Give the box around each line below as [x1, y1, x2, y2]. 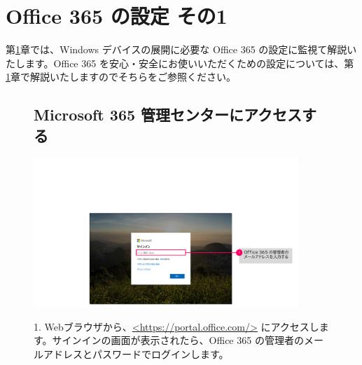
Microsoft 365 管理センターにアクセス [34, 104, 302, 125]
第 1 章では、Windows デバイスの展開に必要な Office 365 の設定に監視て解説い [6, 42, 357, 57]
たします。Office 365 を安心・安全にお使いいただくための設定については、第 [6, 55, 354, 70]
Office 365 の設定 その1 [6, 1, 228, 30]
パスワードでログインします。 [92, 346, 229, 361]
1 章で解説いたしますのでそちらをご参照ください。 [6, 69, 236, 84]
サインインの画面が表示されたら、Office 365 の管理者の [52, 333, 304, 347]
